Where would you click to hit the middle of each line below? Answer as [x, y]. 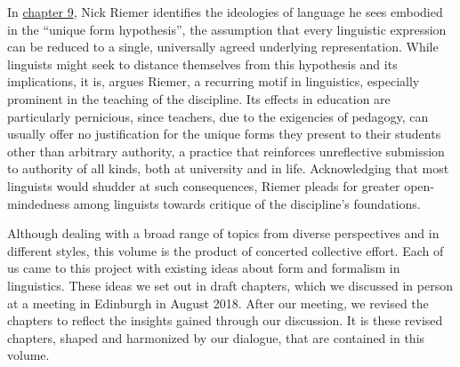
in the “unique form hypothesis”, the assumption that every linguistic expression [227, 29]
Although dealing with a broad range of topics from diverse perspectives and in [223, 233]
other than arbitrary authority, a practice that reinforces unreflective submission [226, 151]
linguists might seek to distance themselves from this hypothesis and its [202, 64]
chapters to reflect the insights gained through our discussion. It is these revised [225, 320]
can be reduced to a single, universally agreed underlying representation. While [223, 47]
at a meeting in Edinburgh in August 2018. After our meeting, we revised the [218, 303]
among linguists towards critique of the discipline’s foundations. [247, 203]
